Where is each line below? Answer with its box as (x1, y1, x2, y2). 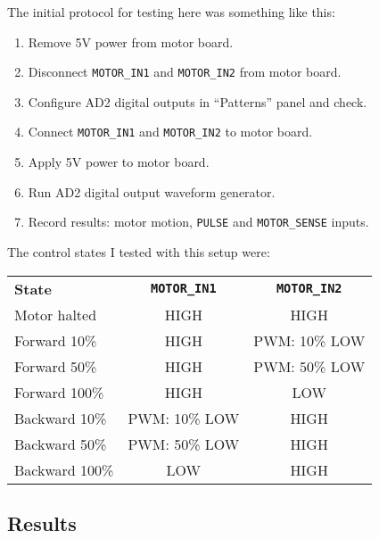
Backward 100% (14, 459, 114, 480)
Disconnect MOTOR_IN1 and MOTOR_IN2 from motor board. (28, 62, 342, 81)
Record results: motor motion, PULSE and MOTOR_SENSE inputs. (28, 212, 369, 231)
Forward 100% (14, 381, 104, 402)
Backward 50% (14, 433, 107, 454)
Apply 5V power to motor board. (28, 153, 210, 171)
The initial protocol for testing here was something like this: (7, 3, 335, 21)
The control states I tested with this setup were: (7, 242, 270, 261)
